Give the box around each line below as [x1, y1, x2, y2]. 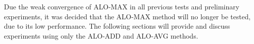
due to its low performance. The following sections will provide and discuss [4, 21, 230, 31]
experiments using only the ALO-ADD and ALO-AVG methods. [4, 30, 198, 41]
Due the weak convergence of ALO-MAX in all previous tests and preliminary [4, 1, 240, 11]
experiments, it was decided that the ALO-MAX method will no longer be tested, [4, 11, 251, 21]
